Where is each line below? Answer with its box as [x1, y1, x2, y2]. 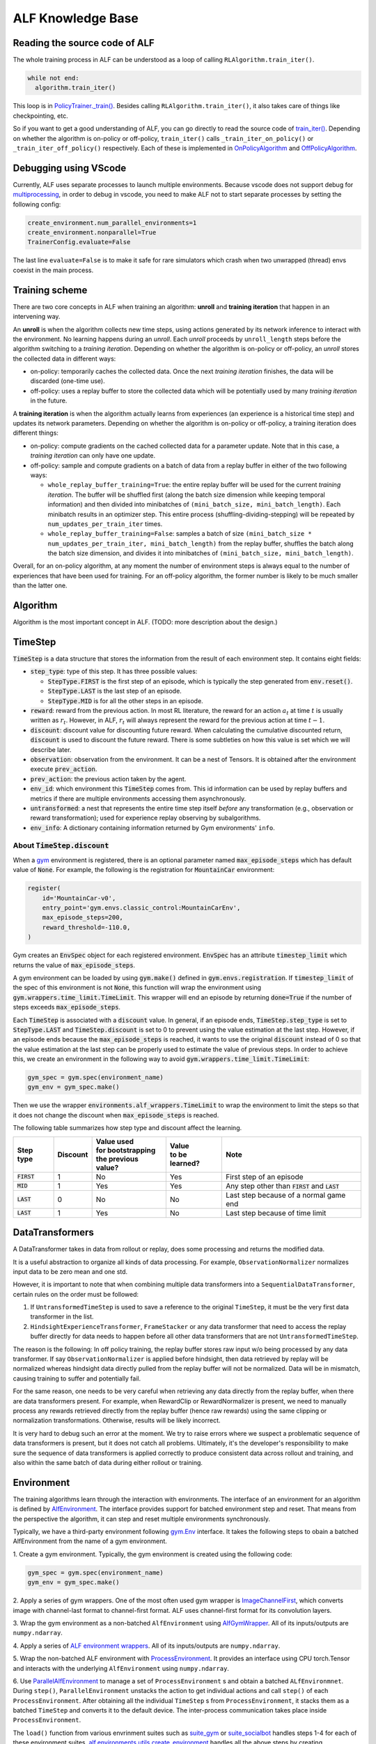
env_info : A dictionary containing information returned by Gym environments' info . [30, 823, 275, 832]
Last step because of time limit [225, 1208, 327, 1217]
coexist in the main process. [13, 266, 94, 274]
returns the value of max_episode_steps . [13, 961, 136, 969]
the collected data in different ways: [13, 354, 116, 363]
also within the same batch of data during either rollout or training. [13, 1458, 203, 1466]
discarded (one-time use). [30, 377, 105, 385]
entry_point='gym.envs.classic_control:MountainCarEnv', [42, 904, 241, 912]
